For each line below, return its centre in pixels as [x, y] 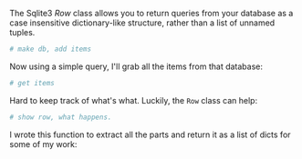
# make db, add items [51, 49]
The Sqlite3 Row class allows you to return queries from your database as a [151, 13]
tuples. [22, 32]
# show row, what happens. [61, 117]
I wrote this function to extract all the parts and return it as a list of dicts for [150, 134]
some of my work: [43, 144]
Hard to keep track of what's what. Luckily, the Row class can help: [134, 100]
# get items [32, 83]
